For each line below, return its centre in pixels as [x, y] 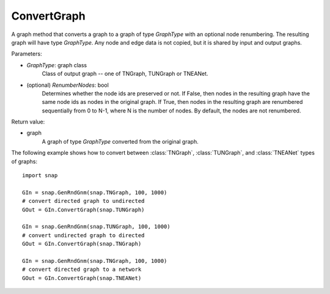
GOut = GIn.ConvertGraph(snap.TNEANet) [82, 278]
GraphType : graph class [57, 65]
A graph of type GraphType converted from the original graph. [120, 141]
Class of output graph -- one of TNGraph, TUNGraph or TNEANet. [125, 74]
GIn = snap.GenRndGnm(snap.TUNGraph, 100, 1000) [96, 227]
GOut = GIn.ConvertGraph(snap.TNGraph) [82, 244]
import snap [40, 175]
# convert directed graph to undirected [83, 201]
